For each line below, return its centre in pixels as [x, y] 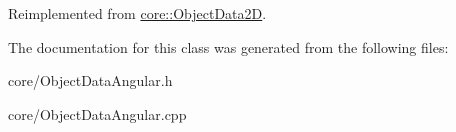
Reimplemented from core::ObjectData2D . [137, 13]
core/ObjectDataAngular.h [90, 80]
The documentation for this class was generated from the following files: [228, 46]
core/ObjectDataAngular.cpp [97, 113]
